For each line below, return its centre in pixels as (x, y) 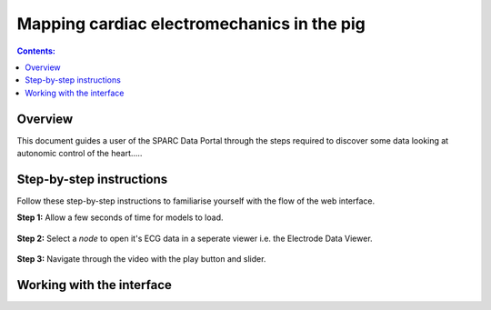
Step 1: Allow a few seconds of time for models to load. (120, 217)
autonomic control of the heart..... (80, 154)
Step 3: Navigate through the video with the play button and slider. (141, 259)
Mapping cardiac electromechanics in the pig (191, 24)
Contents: (36, 51)
